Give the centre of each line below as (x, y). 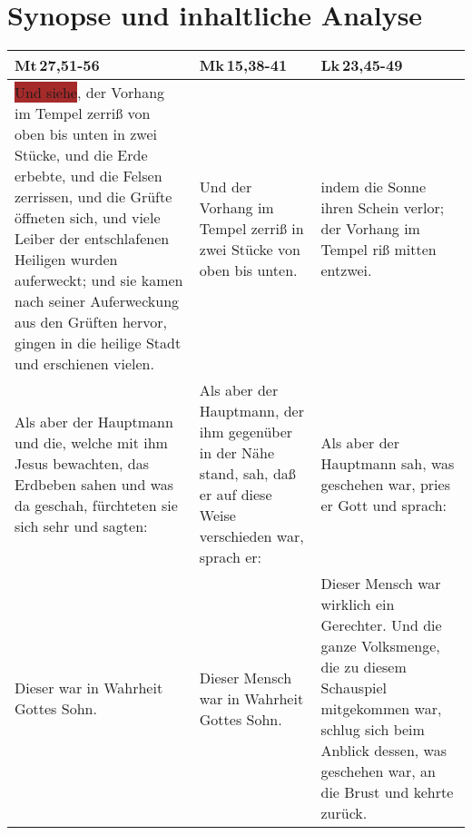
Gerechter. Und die (381, 625)
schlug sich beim (373, 730)
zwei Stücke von (250, 249)
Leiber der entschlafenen (92, 239)
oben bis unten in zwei (86, 134)
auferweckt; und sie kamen (99, 280)
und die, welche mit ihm (91, 442)
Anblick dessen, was (383, 751)
